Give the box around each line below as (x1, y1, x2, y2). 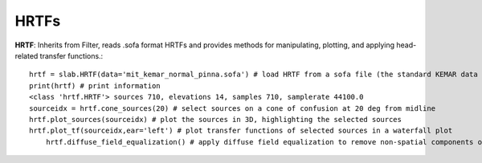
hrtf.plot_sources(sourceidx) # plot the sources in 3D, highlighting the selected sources (29, 115, 402, 124)
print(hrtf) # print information (29, 81, 161, 90)
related (14, 51, 39, 60)
